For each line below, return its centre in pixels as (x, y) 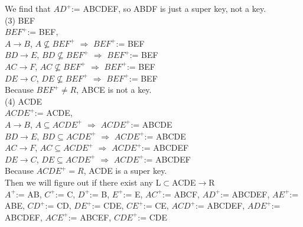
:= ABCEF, (90, 217)
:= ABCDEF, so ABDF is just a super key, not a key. (169, 8)
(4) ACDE (23, 101)
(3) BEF (20, 20)
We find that (28, 8)
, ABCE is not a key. (114, 90)
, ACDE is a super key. (125, 171)
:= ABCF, (181, 194)
